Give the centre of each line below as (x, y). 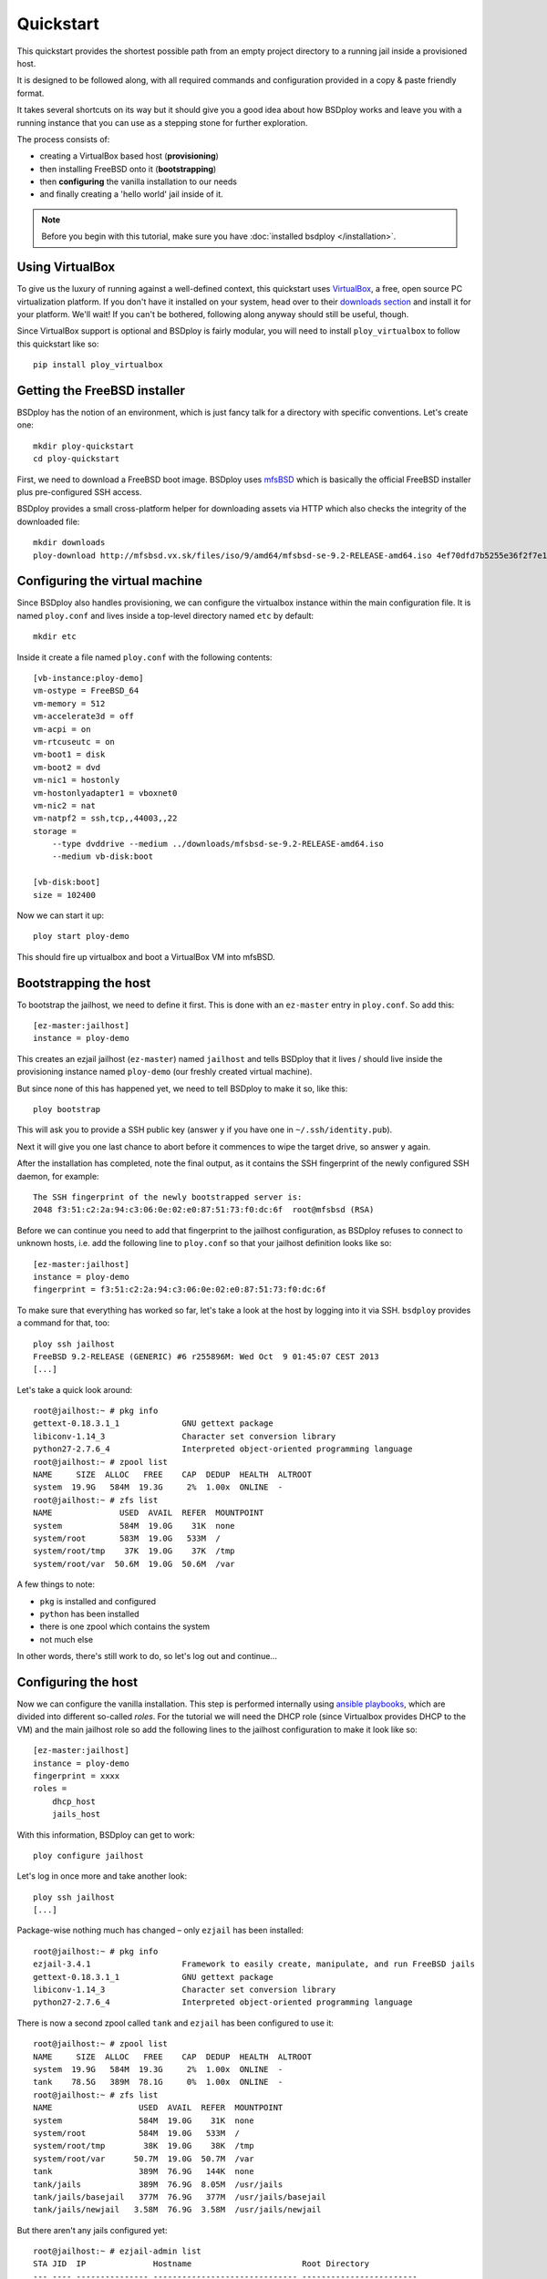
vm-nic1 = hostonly (77, 780)
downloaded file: (48, 521)
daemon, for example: (58, 1176)
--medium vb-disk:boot (103, 856)
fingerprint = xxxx (77, 1776)
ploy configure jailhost (88, 1856)
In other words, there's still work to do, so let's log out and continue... (147, 1656)
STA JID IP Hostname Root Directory (201, 2264)
